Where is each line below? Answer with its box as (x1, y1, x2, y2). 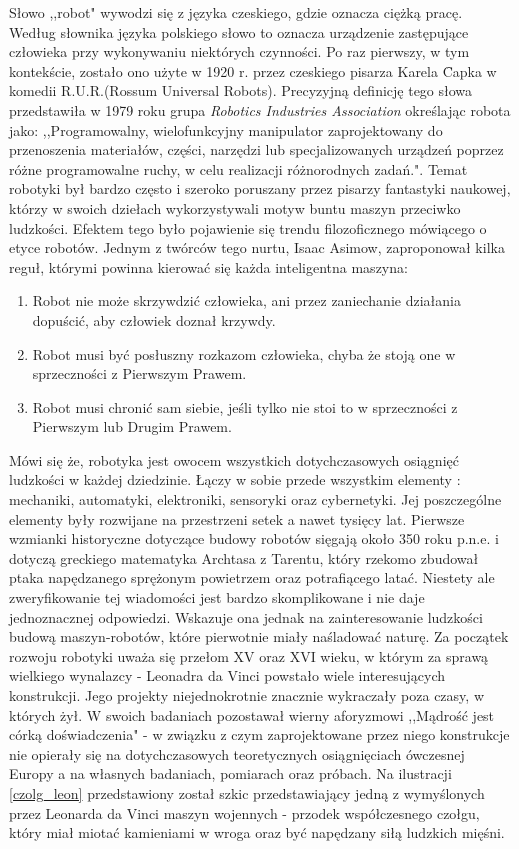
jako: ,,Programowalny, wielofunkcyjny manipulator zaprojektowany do (9, 119, 443, 140)
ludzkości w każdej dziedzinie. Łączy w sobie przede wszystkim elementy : (9, 469, 461, 490)
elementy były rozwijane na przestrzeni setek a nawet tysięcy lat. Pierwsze (9, 508, 465, 529)
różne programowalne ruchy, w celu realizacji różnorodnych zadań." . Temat (9, 158, 468, 179)
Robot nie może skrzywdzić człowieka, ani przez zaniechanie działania (32, 290, 461, 311)
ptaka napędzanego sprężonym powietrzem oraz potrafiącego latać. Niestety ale (9, 567, 495, 588)
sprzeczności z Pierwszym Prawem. (32, 363, 247, 384)
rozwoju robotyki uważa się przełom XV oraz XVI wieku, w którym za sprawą (9, 645, 489, 666)
